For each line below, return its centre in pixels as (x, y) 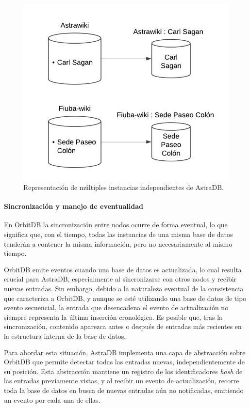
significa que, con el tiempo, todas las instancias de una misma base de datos (118, 234)
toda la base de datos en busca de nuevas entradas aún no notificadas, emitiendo (124, 390)
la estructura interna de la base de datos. (65, 336)
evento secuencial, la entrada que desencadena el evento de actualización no (116, 307)
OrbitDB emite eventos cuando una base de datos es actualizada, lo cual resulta (123, 269)
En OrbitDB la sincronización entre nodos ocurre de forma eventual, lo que (116, 225)
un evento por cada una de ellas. (52, 400)
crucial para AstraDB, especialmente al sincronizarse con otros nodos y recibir (120, 279)
